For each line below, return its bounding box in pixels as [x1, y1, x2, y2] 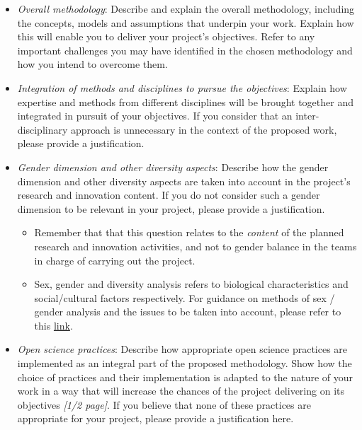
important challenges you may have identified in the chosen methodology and [17, 42, 353, 57]
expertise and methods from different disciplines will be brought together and [17, 94, 353, 109]
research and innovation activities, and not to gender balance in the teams [34, 238, 357, 253]
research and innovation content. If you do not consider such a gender [17, 187, 320, 202]
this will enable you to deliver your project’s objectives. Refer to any [17, 29, 315, 44]
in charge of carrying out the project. [34, 252, 196, 267]
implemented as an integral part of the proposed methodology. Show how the [17, 356, 352, 371]
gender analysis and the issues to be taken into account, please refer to [34, 304, 341, 319]
